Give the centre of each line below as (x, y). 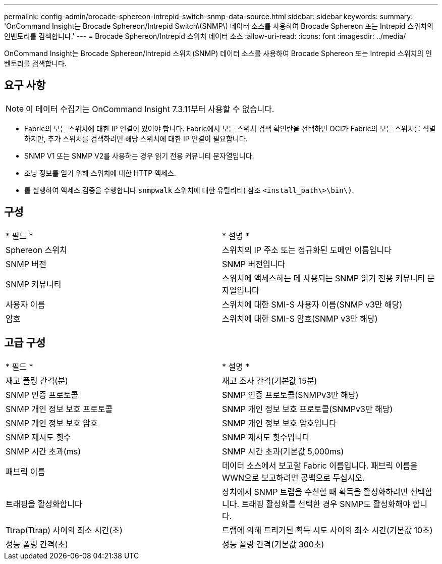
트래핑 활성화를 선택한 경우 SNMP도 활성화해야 (326, 504)
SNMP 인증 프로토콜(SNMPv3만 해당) (290, 395)
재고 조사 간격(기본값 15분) (270, 380)
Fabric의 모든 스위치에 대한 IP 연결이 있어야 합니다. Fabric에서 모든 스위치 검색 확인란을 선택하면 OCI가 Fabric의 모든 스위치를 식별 (230, 128)
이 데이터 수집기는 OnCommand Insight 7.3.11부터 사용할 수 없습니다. (150, 109)
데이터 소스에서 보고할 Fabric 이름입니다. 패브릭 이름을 (320, 465)
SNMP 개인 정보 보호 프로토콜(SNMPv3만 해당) (308, 409)
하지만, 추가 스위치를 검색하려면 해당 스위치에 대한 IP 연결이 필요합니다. (136, 138)
